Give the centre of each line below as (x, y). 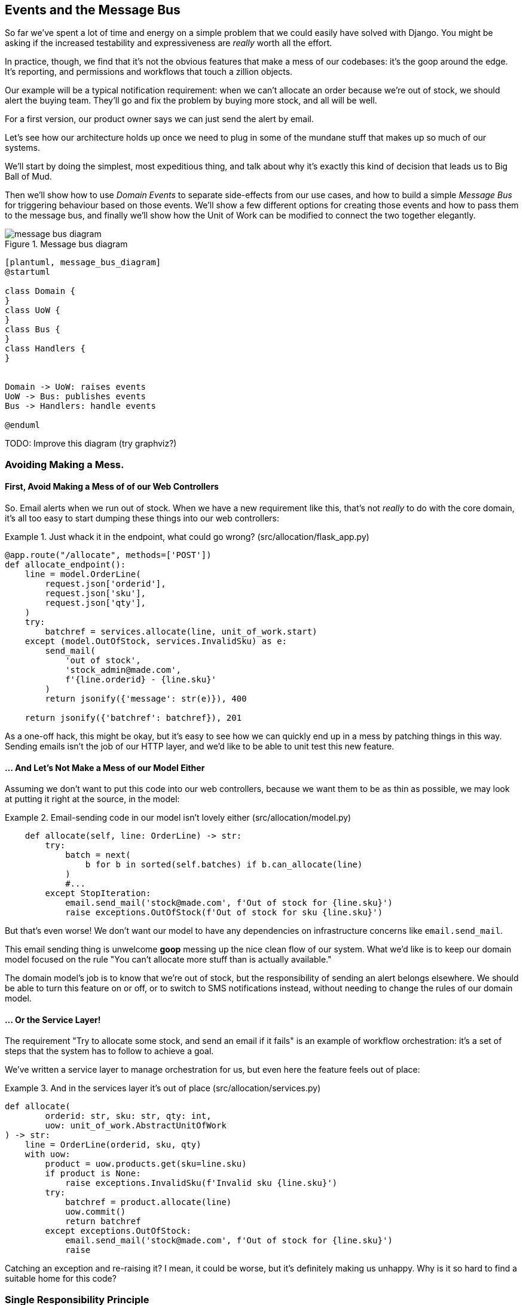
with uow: (48, 1154)
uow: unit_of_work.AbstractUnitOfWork (136, 1126)
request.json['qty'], (96, 603)
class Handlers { (45, 349)
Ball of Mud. (28, 177)
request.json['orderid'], (105, 584)
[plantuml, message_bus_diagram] (83, 262)
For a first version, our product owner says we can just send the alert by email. (160, 119)
